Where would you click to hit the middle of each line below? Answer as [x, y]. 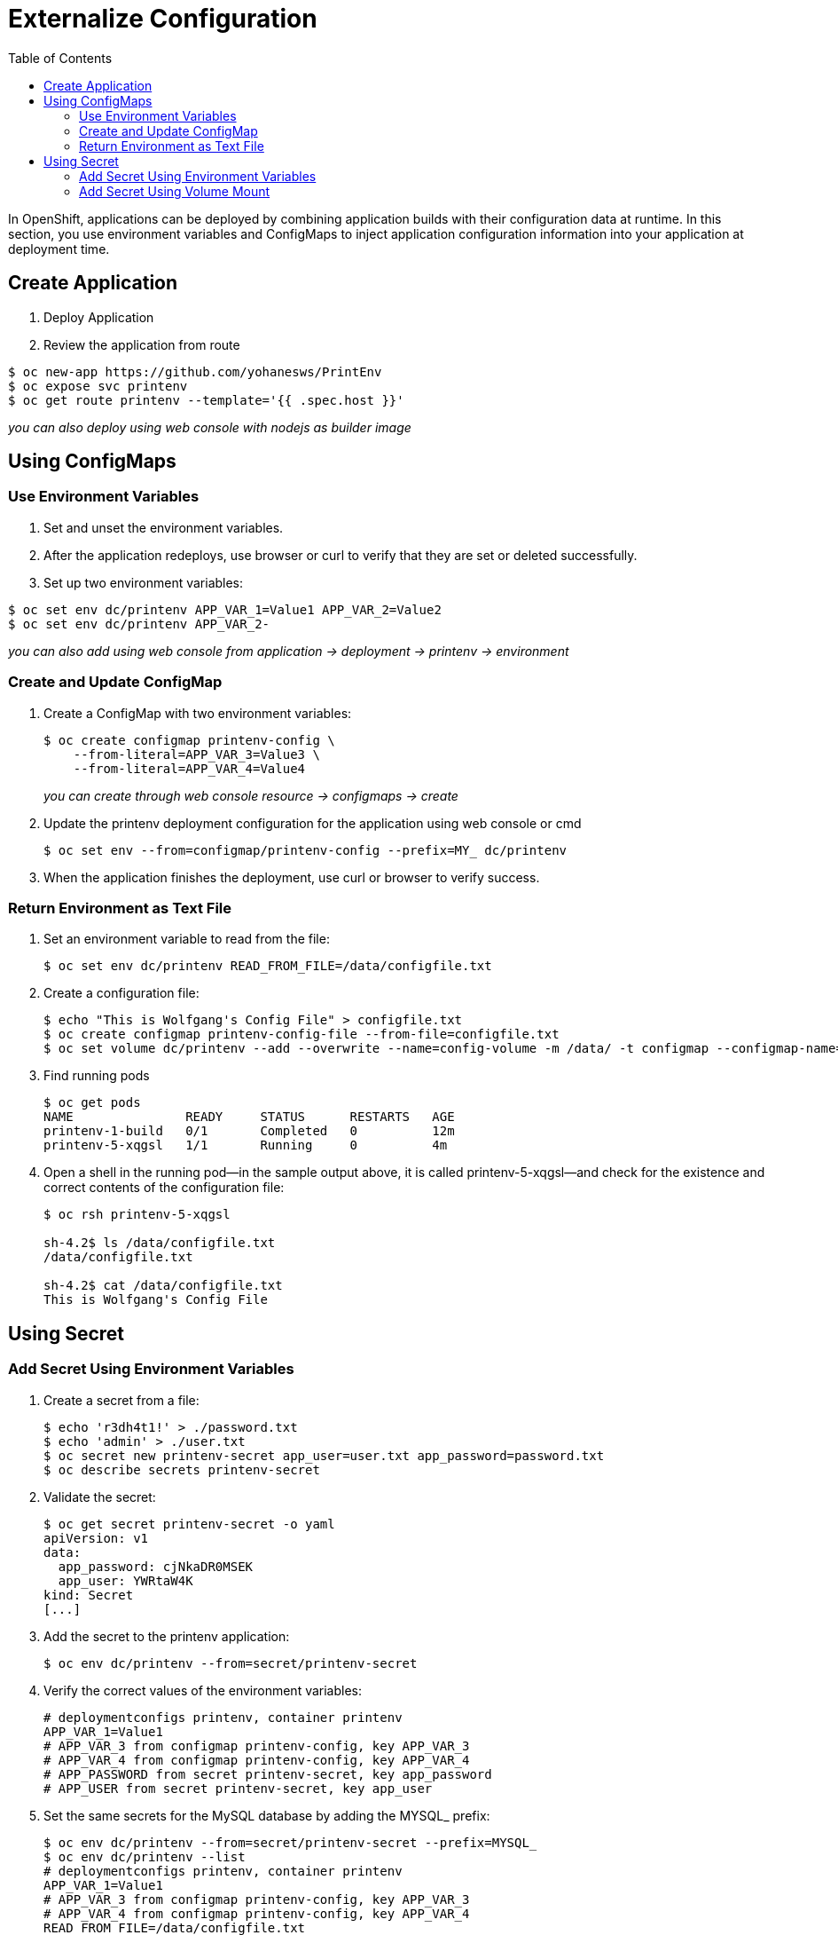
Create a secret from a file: [121, 1400]
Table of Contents [60, 58]
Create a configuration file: [121, 993]
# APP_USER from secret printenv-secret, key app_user [238, 1788]
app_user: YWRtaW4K [125, 1580]
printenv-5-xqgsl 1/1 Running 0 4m [246, 1145]
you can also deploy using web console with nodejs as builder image [210, 427]
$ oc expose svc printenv [98, 386]
